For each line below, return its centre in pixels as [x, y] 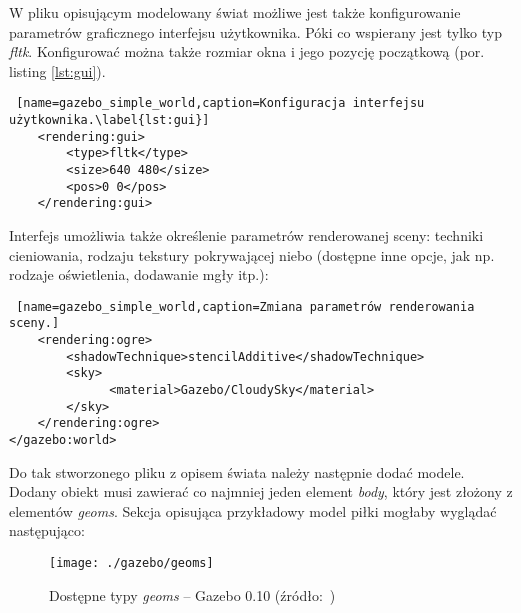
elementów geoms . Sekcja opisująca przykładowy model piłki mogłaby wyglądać [253, 510]
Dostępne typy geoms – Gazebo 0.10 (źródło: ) [192, 594]
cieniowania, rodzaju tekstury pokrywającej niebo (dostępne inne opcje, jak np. [252, 254]
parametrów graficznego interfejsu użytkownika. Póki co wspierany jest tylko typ [255, 31]
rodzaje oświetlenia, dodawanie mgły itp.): [139, 274]
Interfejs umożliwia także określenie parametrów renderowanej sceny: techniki [246, 234]
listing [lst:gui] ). [57, 70]
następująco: [47, 530]
